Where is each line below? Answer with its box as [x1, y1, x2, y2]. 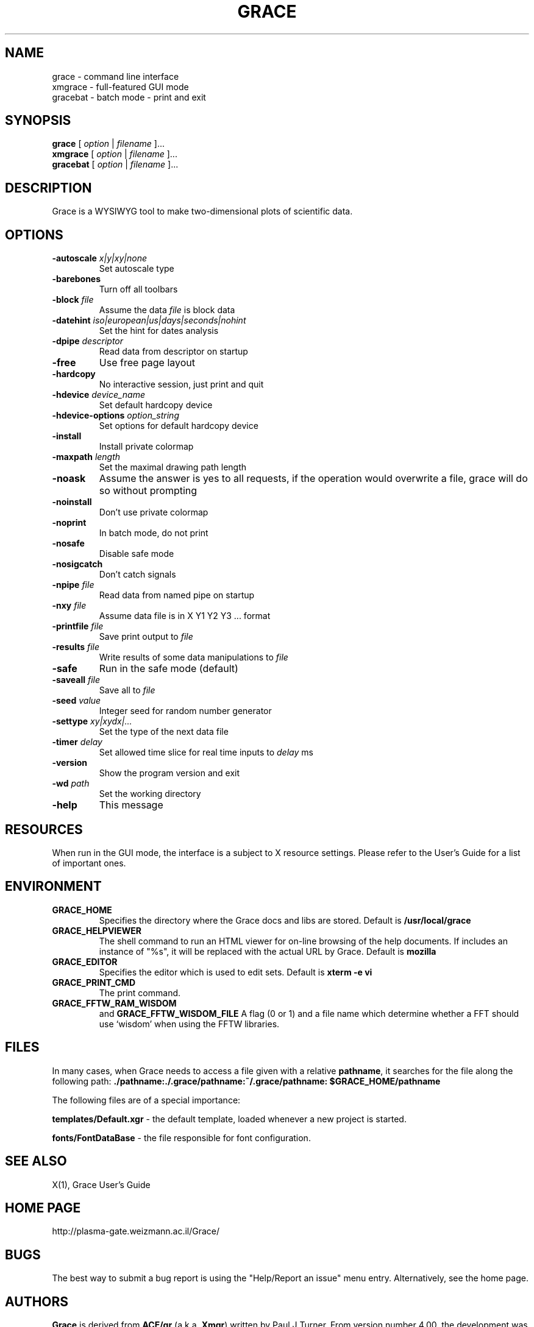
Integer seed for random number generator [99, 706, 272, 717]
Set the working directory [99, 788, 201, 799]
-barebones [52, 274, 101, 285]
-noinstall [52, 497, 92, 508]
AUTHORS [5, 1293, 69, 1309]
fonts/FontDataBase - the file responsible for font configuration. [52, 1132, 311, 1143]
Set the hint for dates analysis [99, 325, 219, 336]
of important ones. [52, 857, 126, 868]
